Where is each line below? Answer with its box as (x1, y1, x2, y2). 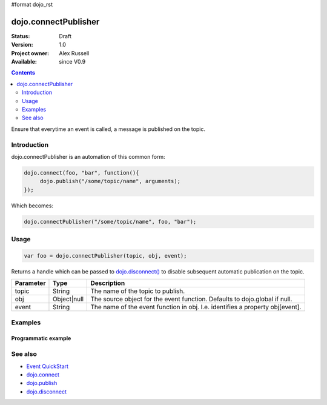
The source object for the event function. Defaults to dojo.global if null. (90, 295, 292, 303)
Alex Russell (59, 49, 90, 57)
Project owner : (11, 49, 50, 57)
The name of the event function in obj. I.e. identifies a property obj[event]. (90, 303, 302, 312)
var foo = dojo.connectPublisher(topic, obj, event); (24, 252, 187, 259)
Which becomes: (11, 202, 54, 209)
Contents (11, 69, 36, 76)
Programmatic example (11, 335, 71, 342)
